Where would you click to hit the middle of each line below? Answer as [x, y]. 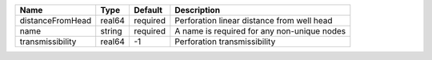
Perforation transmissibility [225, 42]
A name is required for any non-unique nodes [260, 31]
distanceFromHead [56, 20]
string [112, 31]
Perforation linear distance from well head [254, 20]
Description [197, 10]
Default [148, 10]
